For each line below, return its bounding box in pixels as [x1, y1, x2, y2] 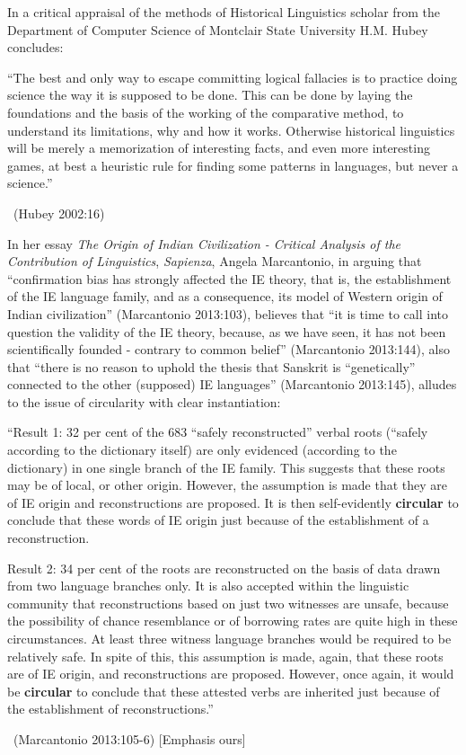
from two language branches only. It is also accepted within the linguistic [7, 576, 409, 595]
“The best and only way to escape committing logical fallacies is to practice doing [7, 67, 458, 86]
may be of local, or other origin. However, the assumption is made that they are [7, 475, 448, 494]
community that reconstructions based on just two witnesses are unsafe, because [7, 593, 449, 612]
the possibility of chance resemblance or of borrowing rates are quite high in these [7, 611, 458, 630]
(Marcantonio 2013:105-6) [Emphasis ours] [13, 729, 246, 748]
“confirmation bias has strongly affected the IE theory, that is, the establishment [7, 269, 452, 288]
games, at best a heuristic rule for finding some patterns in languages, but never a [7, 155, 459, 174]
